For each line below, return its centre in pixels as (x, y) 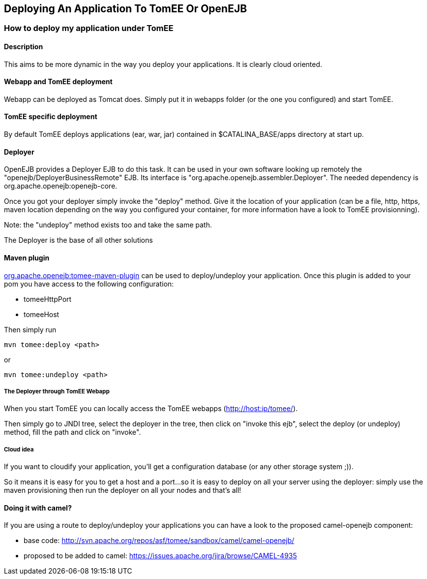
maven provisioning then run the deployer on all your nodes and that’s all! (123, 490)
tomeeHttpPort (48, 299)
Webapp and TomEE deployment (58, 82)
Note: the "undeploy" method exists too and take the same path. (108, 225)
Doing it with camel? (38, 508)
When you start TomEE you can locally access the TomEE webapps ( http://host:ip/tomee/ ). (151, 409)
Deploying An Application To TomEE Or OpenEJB (125, 9)
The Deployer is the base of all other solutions (78, 240)
